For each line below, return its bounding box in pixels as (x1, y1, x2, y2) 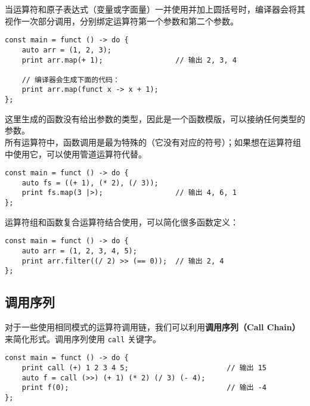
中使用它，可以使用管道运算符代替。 (5, 147, 147, 160)
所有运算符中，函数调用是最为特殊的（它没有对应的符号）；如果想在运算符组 (5, 135, 301, 148)
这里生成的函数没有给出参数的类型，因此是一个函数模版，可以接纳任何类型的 (5, 112, 305, 125)
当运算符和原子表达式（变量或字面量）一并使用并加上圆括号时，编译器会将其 (5, 3, 305, 15)
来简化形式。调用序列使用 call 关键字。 (5, 332, 161, 345)
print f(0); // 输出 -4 (21, 383, 266, 392)
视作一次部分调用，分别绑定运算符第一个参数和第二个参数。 (5, 14, 238, 27)
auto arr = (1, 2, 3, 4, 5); (21, 247, 137, 256)
